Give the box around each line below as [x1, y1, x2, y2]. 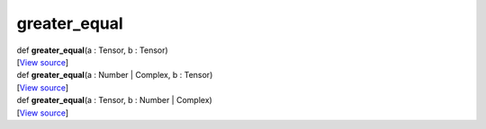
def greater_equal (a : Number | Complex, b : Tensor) [16, 70, 213, 81]
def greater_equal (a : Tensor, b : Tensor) [16, 45, 168, 56]
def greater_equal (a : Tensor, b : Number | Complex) [16, 95, 213, 106]
